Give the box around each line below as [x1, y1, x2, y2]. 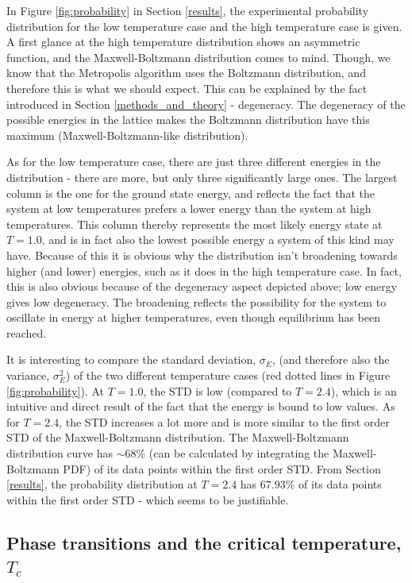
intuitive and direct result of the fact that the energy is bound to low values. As [6, 398, 395, 415]
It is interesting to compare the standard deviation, [6, 351, 256, 368]
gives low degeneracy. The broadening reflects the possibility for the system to [6, 293, 387, 310]
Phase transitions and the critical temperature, [6, 530, 402, 554]
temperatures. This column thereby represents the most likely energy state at [6, 215, 383, 232]
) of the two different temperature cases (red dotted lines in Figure [65, 367, 391, 384]
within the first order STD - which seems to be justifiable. [6, 491, 289, 508]
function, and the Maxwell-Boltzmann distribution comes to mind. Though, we [6, 48, 391, 65]
